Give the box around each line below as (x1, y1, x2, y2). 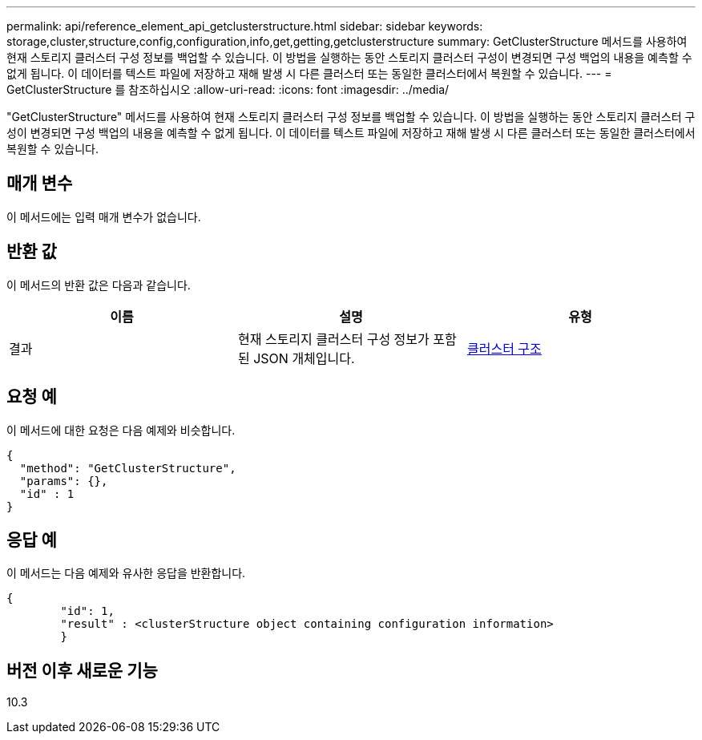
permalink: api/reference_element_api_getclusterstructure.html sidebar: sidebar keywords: (6, 19, 483, 33)
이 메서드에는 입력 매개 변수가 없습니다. (6, 209, 201, 224)
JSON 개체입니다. (253, 350, 355, 366)
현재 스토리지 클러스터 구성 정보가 (237, 330, 430, 347)
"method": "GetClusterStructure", (19, 461, 236, 475)
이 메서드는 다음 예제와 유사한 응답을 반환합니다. (6, 566, 246, 580)
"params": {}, (19, 474, 108, 487)
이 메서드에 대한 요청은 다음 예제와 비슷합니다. (6, 423, 236, 437)
